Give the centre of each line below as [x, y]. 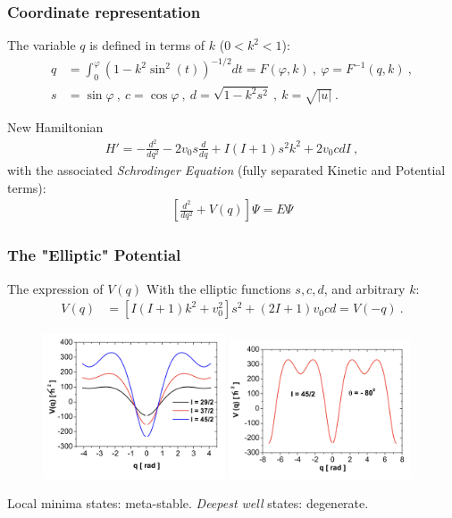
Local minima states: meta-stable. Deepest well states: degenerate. [188, 503]
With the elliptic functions [218, 288]
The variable [42, 45]
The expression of [55, 288]
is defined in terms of [147, 45]
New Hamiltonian [55, 127]
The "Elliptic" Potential [94, 255]
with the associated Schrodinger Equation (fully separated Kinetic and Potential [226, 170]
